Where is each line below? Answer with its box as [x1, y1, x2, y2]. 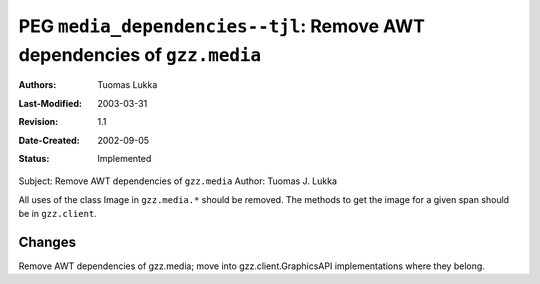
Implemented [97, 152, 152, 164]
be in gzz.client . [18, 208, 97, 220]
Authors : [18, 79, 57, 91]
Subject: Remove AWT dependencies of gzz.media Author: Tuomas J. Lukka [18, 175, 338, 187]
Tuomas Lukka [97, 79, 158, 91]
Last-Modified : [18, 97, 82, 109]
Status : [18, 152, 50, 164]
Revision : [18, 116, 59, 128]
